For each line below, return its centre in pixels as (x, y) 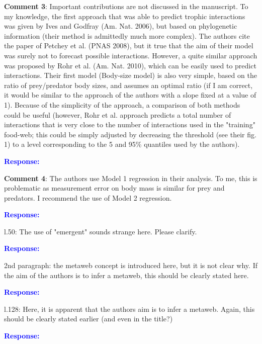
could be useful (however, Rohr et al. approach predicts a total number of (118, 114)
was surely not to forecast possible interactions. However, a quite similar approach (131, 55)
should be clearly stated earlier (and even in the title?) (89, 319)
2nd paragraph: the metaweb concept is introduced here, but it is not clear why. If (131, 265)
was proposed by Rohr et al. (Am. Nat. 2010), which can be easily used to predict (130, 65)
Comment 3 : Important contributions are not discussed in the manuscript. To (126, 6)
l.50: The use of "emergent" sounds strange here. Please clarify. (101, 231)
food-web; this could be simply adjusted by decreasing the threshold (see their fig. (130, 134)
